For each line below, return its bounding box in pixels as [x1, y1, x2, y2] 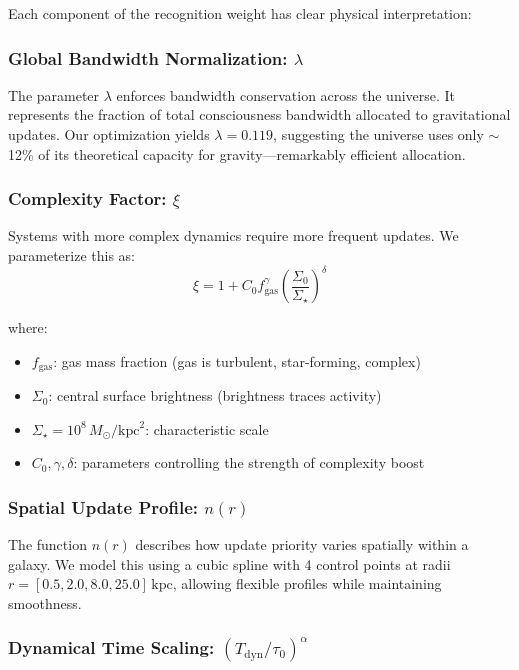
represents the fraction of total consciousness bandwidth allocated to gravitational [8, 104, 511, 125]
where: [8, 317, 48, 338]
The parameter [8, 84, 100, 105]
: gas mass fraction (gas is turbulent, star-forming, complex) [53, 350, 421, 371]
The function [8, 534, 87, 555]
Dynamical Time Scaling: [8, 635, 215, 660]
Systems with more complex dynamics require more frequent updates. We [8, 225, 459, 246]
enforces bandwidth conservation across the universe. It [116, 84, 456, 105]
